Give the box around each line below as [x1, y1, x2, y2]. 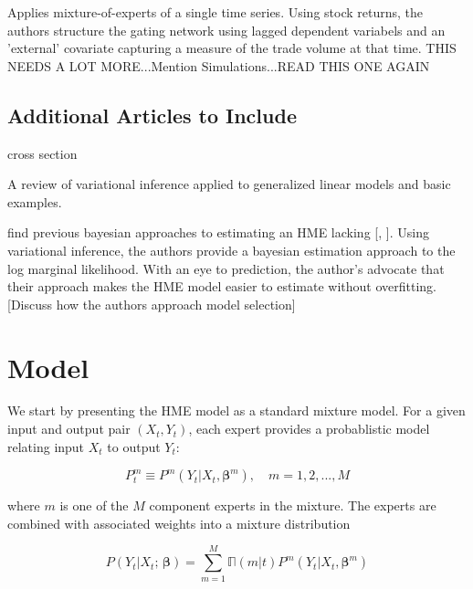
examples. [7, 192, 62, 211]
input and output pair [7, 419, 131, 438]
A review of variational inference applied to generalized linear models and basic [7, 174, 451, 194]
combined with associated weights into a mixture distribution [7, 513, 351, 532]
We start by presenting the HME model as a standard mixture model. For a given [7, 401, 466, 420]
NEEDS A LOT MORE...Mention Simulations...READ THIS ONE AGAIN [7, 56, 430, 75]
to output [107, 436, 161, 456]
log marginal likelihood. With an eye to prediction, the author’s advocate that [7, 258, 445, 278]
